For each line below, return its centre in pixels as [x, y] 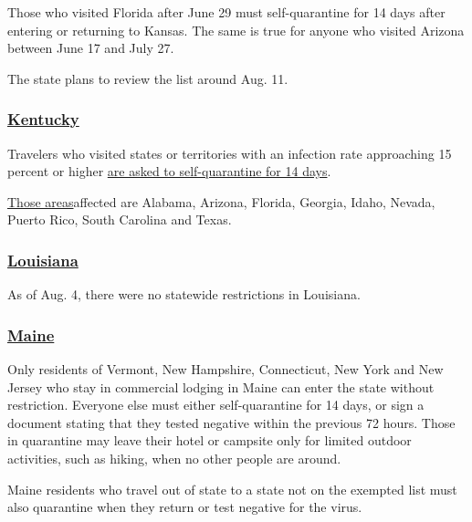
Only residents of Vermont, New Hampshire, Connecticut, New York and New [226, 369]
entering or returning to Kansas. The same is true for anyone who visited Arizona [236, 30]
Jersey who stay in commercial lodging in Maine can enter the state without [221, 386]
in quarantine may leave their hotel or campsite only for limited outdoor [210, 440]
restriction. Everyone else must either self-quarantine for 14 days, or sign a [216, 405]
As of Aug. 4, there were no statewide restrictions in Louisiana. [184, 294]
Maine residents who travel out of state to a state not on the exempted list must [232, 489]
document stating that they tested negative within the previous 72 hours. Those [231, 422]
